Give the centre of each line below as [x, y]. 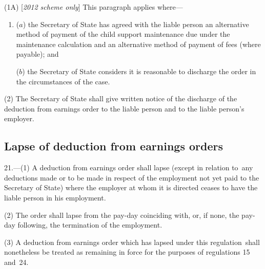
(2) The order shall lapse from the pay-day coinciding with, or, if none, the [122, 215]
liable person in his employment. [55, 197]
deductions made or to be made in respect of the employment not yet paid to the [132, 177]
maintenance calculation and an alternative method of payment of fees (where [138, 44]
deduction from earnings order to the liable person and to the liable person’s [124, 108]
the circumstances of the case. [63, 81]
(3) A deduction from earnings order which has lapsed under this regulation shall [132, 242]
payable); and [37, 54]
